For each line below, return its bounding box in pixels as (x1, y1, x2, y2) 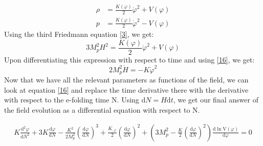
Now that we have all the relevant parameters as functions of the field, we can (4, 74, 249, 85)
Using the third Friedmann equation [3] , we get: (4, 29, 154, 39)
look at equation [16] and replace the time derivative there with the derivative (4, 84, 249, 95)
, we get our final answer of (173, 94, 258, 105)
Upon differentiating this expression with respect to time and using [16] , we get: (4, 54, 255, 65)
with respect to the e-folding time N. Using (4, 94, 139, 105)
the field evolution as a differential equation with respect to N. (4, 105, 200, 115)
